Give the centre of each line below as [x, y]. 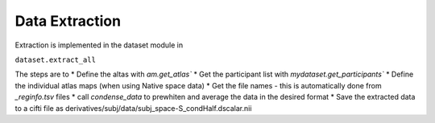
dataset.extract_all [56, 59]
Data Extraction [68, 21]
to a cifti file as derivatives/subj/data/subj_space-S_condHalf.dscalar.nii [133, 108]
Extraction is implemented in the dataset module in [99, 45]
